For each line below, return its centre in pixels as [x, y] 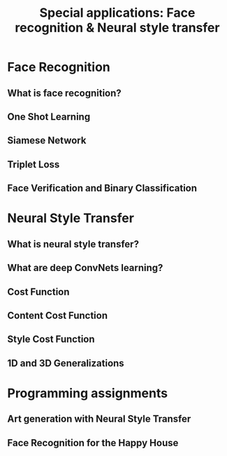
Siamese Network [47, 140]
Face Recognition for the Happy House [93, 443]
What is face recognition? [65, 93]
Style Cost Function [51, 339]
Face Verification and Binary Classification [102, 188]
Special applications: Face [117, 13]
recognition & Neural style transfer [117, 28]
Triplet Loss [34, 164]
